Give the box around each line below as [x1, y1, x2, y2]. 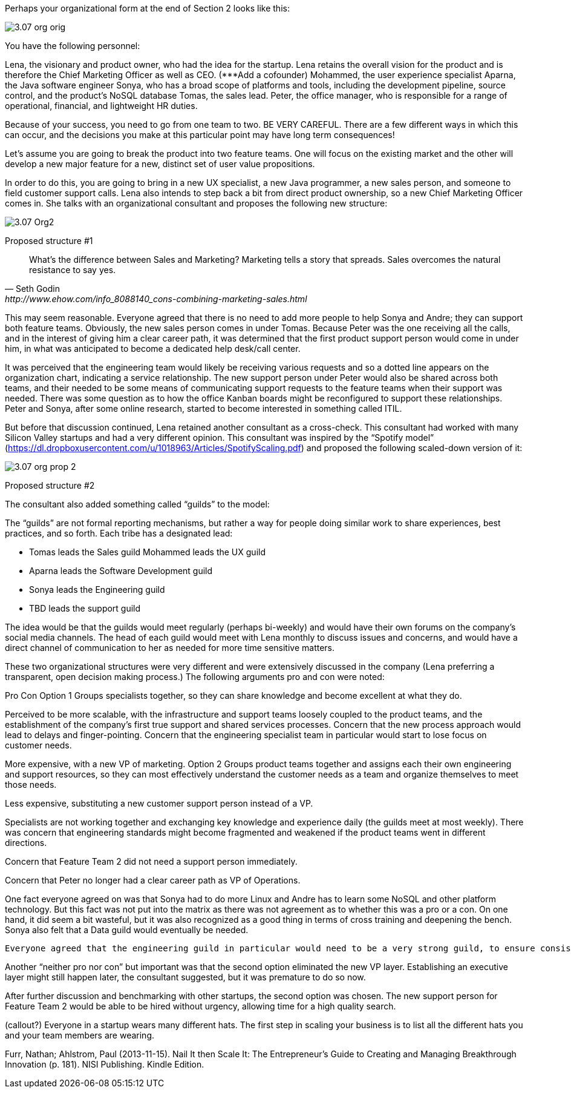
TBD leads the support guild [29, 603, 141, 613]
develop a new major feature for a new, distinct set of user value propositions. [5, 159, 315, 169]
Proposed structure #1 [5, 236, 93, 246]
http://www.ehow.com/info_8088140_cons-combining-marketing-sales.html [5, 294, 307, 304]
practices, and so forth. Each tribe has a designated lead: [5, 528, 233, 538]
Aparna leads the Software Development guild [29, 566, 213, 576]
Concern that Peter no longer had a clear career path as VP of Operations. [5, 875, 301, 885]
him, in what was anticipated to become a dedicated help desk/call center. [5, 343, 301, 354]
